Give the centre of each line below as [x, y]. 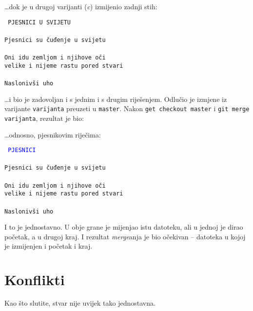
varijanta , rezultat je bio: [44, 118]
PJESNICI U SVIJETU [39, 22]
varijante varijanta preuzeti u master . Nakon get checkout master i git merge [127, 108]
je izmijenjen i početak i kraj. [49, 246]
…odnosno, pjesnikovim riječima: [53, 134]
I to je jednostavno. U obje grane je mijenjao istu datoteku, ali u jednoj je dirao [124, 227]
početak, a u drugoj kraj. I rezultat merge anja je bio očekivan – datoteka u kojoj [125, 236]
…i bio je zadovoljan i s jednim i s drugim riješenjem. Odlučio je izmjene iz [116, 99]
